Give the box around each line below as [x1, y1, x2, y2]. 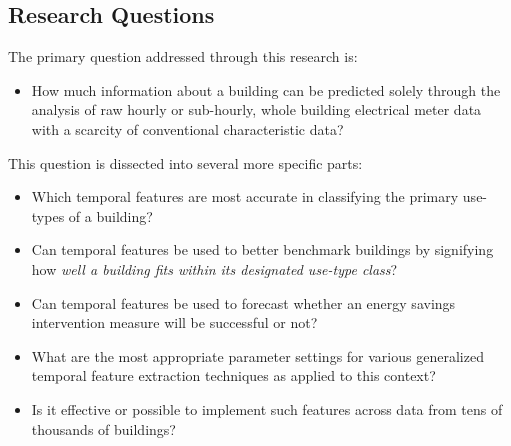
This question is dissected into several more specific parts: [8, 152, 363, 173]
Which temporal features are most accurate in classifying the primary [31, 186, 459, 207]
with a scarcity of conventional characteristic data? [31, 118, 344, 139]
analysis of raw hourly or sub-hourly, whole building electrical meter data [31, 99, 482, 120]
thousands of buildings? [31, 418, 176, 439]
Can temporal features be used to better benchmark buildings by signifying [31, 239, 494, 260]
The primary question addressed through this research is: [8, 46, 358, 67]
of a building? [68, 205, 153, 226]
